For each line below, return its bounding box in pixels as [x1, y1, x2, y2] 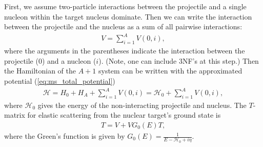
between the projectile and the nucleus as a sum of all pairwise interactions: [4, 21, 242, 32]
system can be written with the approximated [98, 65, 242, 76]
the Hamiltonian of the [4, 65, 76, 76]
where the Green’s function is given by [4, 131, 125, 141]
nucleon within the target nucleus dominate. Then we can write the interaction [4, 11, 252, 22]
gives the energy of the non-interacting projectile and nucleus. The [37, 99, 247, 110]
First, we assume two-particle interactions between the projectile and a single [4, 1, 247, 11]
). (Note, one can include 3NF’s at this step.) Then [98, 55, 259, 66]
